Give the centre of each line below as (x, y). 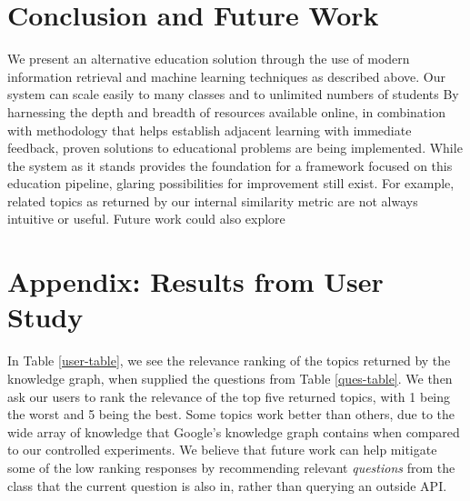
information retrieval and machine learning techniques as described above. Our (226, 76)
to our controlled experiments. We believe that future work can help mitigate (222, 450)
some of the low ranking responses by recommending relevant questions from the (231, 467)
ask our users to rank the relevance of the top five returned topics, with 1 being (229, 396)
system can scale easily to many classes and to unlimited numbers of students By (233, 94)
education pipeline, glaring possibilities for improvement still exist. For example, (231, 183)
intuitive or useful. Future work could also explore (146, 219)
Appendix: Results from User (195, 281)
